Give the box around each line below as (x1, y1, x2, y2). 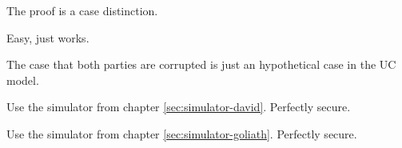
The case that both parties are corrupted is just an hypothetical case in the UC (6, 56, 396, 73)
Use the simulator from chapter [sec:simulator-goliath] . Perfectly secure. (6, 125, 357, 142)
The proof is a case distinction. (6, 2, 158, 18)
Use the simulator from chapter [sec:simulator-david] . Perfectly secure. (6, 98, 351, 115)
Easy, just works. (6, 29, 90, 46)
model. (6, 71, 39, 88)
